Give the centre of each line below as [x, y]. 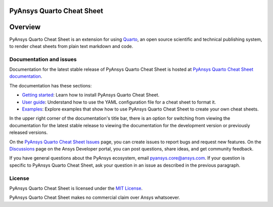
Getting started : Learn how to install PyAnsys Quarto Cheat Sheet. [91, 95]
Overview [25, 27]
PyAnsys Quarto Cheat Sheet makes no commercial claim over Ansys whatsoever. [95, 197]
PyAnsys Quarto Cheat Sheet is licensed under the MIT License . [76, 188]
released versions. [29, 133]
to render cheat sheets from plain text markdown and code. [71, 46]
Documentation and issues [43, 59]
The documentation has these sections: [51, 85]
